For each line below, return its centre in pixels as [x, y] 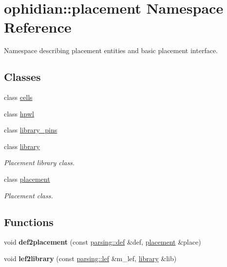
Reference [38, 27]
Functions [29, 221]
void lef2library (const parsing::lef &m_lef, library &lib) [90, 258]
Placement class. [28, 195]
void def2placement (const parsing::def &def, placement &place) [103, 242]
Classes [22, 77]
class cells [18, 97]
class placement [27, 179]
